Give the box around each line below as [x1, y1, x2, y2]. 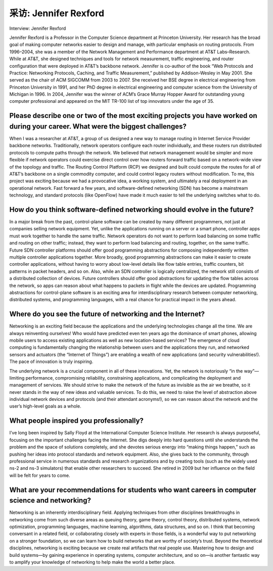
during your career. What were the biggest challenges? [9, 122, 187, 131]
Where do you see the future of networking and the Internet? [9, 310, 205, 318]
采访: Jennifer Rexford [9, 8, 105, 19]
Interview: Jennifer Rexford [9, 25, 66, 31]
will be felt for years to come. [9, 472, 70, 478]
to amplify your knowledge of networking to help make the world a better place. [9, 559, 175, 565]
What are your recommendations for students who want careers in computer [9, 485, 256, 494]
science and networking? [9, 496, 91, 505]
